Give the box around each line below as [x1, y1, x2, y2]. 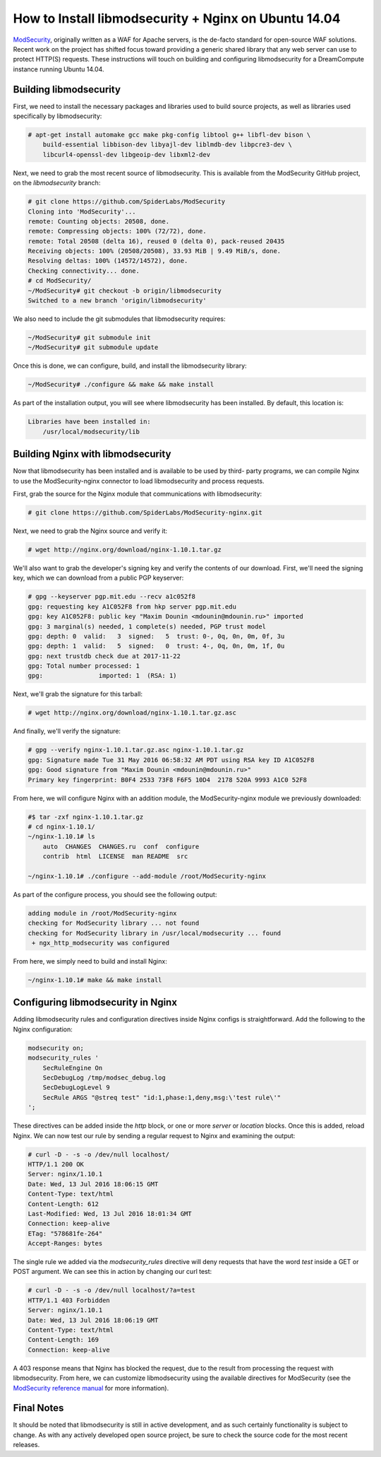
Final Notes [13, 1402, 64, 1414]
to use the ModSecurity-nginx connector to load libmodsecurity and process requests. [13, 476, 265, 485]
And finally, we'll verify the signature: [13, 727, 121, 735]
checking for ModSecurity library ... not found [28, 919, 200, 928]
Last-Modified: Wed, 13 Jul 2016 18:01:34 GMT [28, 1210, 192, 1217]
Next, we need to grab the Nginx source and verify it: [13, 527, 167, 535]
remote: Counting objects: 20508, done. [28, 217, 169, 226]
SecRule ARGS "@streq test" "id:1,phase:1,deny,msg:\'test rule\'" [42, 1093, 282, 1101]
